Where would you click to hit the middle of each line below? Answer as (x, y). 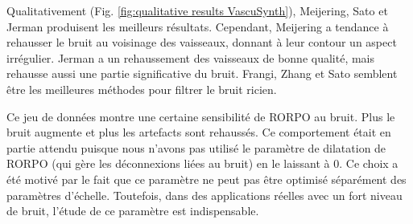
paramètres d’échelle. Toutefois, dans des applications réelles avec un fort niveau (204, 195)
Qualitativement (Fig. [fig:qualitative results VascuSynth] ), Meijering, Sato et (197, 10)
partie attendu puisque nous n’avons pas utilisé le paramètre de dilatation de (196, 147)
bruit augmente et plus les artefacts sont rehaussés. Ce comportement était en (199, 132)
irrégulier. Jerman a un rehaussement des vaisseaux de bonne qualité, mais (191, 57)
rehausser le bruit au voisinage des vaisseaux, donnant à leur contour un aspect (202, 42)
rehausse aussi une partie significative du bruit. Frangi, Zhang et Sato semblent (202, 73)
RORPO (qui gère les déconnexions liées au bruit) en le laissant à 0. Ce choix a (202, 163)
